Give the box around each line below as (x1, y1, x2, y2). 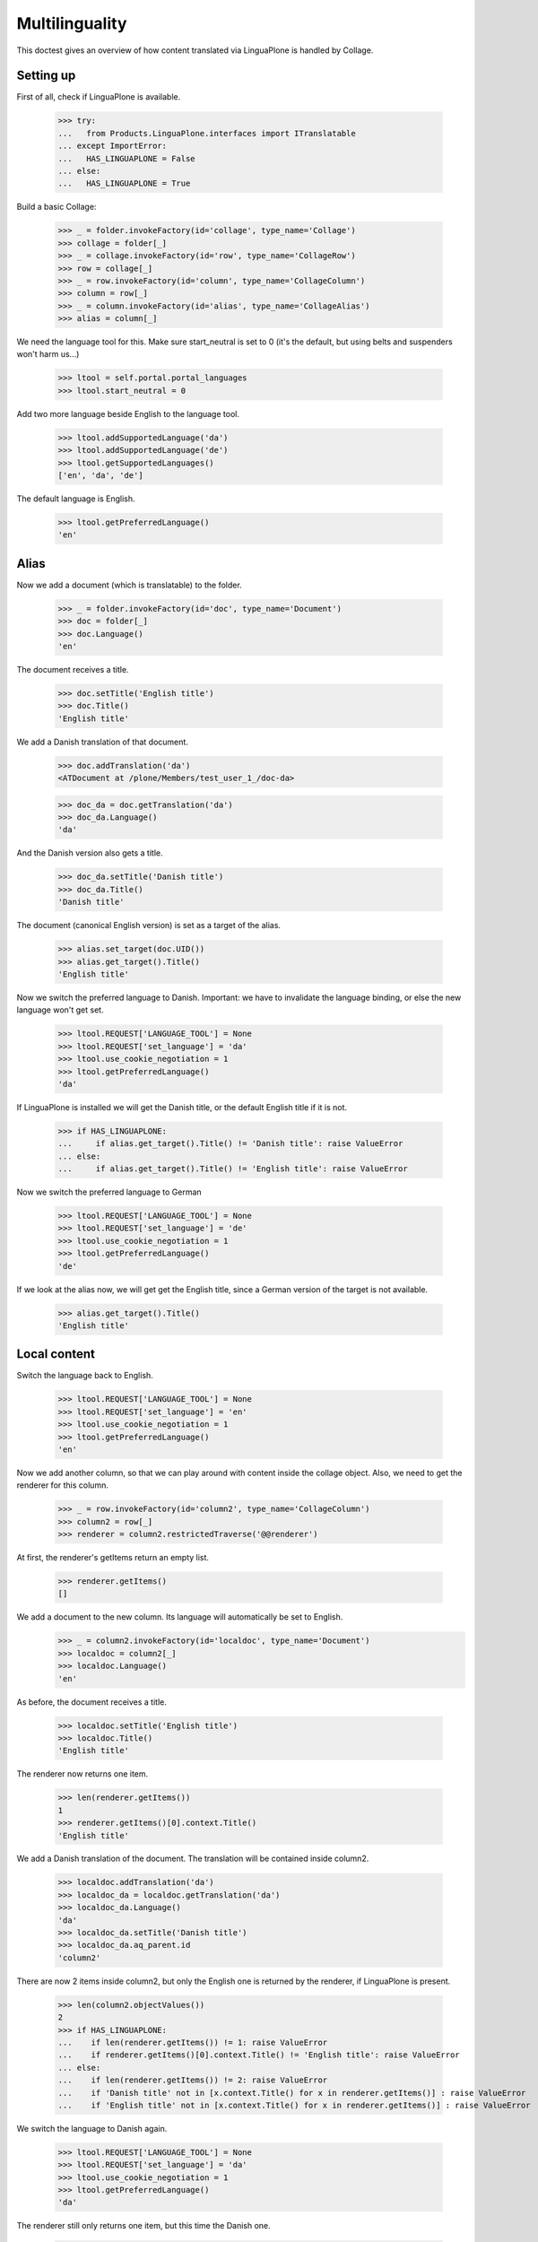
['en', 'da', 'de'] (57, 470, 143, 480)
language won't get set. (16, 1004, 104, 1015)
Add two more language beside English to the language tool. (16, 408, 239, 419)
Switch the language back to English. (16, 1370, 154, 1381)
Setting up (16, 68, 76, 83)
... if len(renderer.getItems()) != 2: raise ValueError (57, 2075, 328, 2085)
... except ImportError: (57, 141, 168, 152)
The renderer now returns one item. (16, 1768, 149, 1779)
